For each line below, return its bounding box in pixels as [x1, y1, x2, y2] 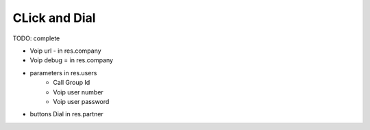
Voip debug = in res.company [29, 56, 113, 64]
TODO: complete [12, 34, 60, 42]
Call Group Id [53, 79, 90, 87]
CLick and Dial [12, 10, 96, 25]
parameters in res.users [29, 68, 97, 77]
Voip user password [53, 97, 110, 105]
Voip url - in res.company [29, 47, 102, 55]
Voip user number [53, 88, 104, 96]
